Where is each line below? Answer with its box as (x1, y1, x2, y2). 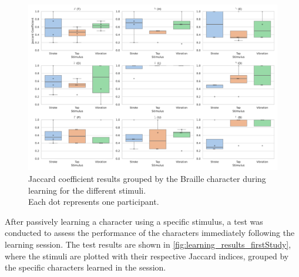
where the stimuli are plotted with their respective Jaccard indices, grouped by (5, 249, 289, 262)
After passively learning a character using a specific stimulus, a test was (5, 215, 263, 227)
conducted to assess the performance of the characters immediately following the (5, 227, 295, 239)
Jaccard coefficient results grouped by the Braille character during (28, 172, 266, 184)
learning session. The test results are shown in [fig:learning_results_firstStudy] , (5, 238, 291, 250)
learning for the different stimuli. (28, 184, 146, 196)
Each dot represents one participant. (28, 195, 159, 208)
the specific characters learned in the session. (5, 261, 166, 273)
